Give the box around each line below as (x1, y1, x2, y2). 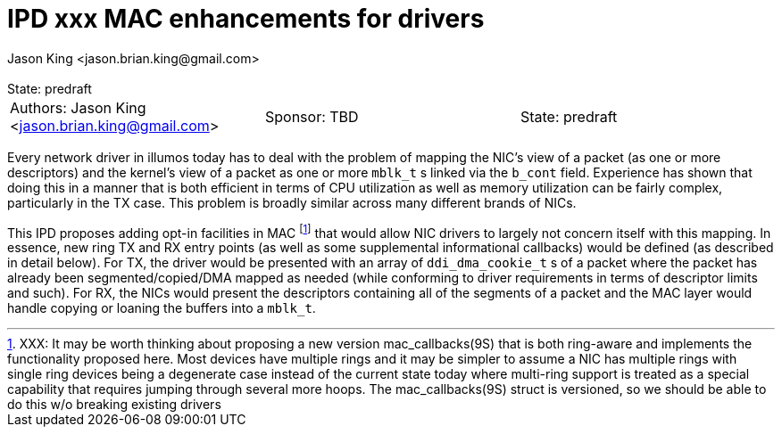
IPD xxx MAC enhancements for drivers (7, 4, 485, 34)
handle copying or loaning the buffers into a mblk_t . (7, 300, 316, 316)
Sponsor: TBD (264, 107, 359, 126)
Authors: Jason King (10, 98, 146, 117)
